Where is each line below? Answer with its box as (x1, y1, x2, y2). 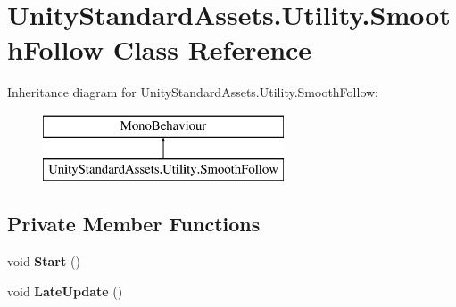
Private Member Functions (7, 210, 261, 238)
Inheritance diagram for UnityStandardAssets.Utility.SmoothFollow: (7, 83, 378, 101)
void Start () (7, 252, 80, 271)
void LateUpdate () (7, 281, 123, 300)
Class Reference (112, 31, 312, 68)
